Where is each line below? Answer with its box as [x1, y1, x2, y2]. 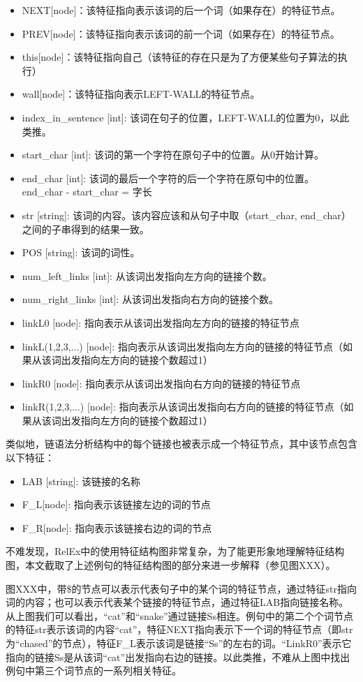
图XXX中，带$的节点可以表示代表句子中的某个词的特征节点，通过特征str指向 [6, 581, 357, 595]
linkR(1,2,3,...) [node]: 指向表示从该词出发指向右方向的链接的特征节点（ [22, 399, 344, 414]
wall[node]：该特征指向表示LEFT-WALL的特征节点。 [22, 87, 260, 101]
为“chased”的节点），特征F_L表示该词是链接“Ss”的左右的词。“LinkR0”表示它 [6, 636, 352, 650]
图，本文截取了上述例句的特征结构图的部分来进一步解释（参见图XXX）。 [6, 558, 336, 572]
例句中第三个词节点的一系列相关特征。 [6, 663, 181, 678]
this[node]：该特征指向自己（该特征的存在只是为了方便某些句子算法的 [22, 50, 338, 64]
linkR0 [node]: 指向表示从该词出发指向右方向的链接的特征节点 [22, 376, 301, 390]
